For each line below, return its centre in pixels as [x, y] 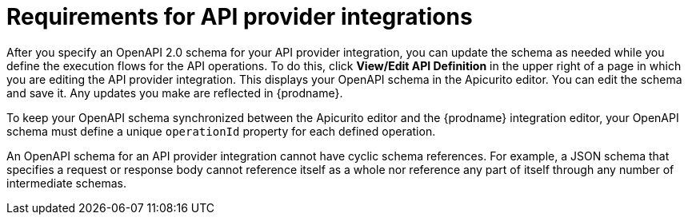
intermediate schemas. [66, 183]
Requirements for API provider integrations [240, 17]
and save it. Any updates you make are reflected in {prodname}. [175, 93]
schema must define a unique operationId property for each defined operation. [221, 131]
